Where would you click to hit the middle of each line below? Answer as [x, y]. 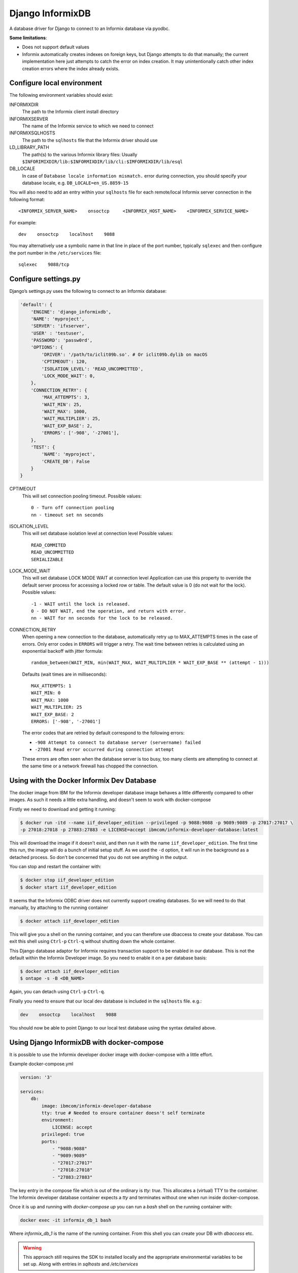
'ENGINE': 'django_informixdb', [71, 312]
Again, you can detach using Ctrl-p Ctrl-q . [57, 992]
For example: [23, 223]
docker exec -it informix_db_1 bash [66, 1220]
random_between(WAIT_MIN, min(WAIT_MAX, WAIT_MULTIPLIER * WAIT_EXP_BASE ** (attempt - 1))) [150, 663]
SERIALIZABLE [47, 559]
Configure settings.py [45, 279]
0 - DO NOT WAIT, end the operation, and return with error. [109, 611]
